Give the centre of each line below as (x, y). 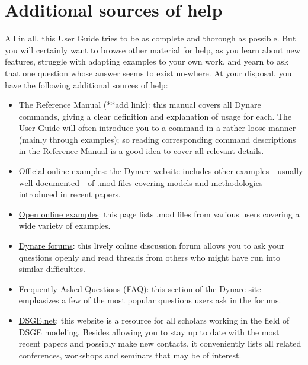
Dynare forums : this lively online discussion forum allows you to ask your (152, 246)
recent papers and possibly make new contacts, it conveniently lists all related (160, 343)
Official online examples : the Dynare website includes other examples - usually (161, 171)
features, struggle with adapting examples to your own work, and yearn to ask (147, 61)
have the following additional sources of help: (86, 84)
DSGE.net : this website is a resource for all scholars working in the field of (154, 320)
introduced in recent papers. (70, 194)
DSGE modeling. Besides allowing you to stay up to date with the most (149, 332)
